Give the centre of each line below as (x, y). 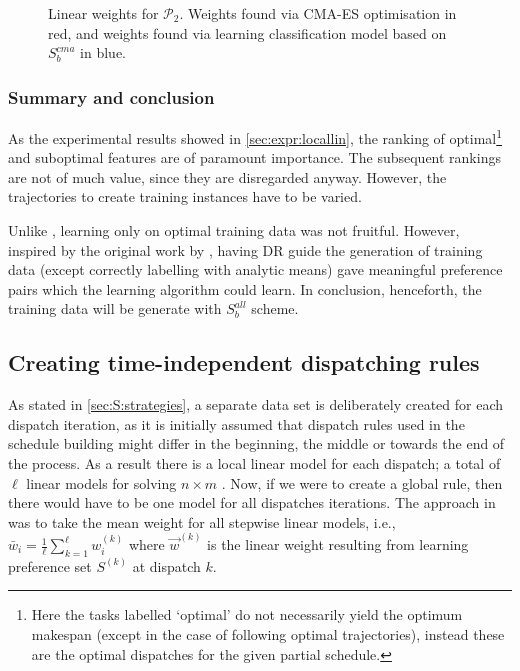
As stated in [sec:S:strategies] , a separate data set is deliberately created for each (256, 404)
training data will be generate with (115, 308)
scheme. (275, 308)
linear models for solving (101, 482)
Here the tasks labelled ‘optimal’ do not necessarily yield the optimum (247, 614)
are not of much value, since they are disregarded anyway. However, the (227, 176)
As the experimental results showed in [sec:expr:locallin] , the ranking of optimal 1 (255, 136)
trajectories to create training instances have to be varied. (185, 196)
